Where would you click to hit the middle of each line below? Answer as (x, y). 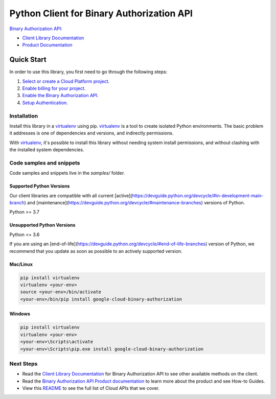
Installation (24, 116)
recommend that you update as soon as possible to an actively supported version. (96, 251)
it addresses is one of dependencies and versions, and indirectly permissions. (91, 133)
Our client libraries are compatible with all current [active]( (71, 195)
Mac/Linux (21, 264)
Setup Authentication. (45, 103)
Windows (20, 314)
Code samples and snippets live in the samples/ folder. (67, 173)
